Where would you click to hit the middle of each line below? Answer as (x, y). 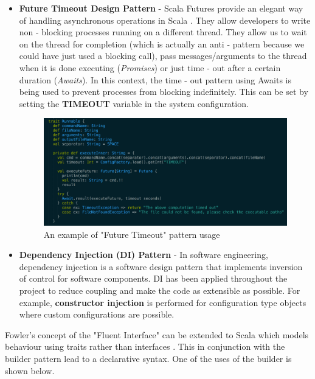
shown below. (30, 370)
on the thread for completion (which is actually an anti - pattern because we (162, 43)
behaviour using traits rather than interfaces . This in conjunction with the (145, 346)
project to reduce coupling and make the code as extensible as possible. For (160, 290)
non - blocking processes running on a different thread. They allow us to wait (163, 32)
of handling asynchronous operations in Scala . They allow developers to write (165, 20)
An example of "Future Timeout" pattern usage (132, 234)
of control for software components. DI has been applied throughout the (153, 278)
